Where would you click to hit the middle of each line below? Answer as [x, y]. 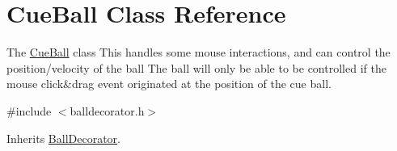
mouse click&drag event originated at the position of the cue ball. [169, 84]
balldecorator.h [107, 110]
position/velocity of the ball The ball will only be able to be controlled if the [196, 67]
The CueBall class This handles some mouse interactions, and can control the [198, 52]
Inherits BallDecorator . [63, 138]
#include [29, 110]
